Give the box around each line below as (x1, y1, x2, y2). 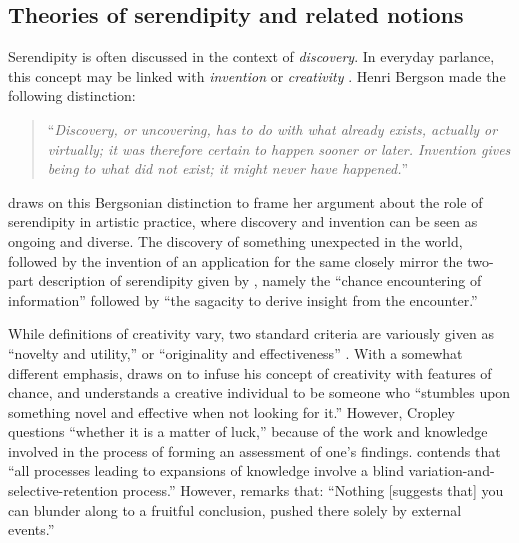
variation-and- (408, 460, 495, 481)
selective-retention (8, 480, 119, 501)
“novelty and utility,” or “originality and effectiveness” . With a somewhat (8, 342, 463, 363)
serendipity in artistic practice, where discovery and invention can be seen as (8, 211, 478, 232)
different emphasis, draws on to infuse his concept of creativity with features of (8, 362, 492, 383)
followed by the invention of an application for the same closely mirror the (8, 250, 463, 271)
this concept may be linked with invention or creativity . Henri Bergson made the (8, 65, 506, 86)
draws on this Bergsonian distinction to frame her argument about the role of (8, 191, 483, 212)
